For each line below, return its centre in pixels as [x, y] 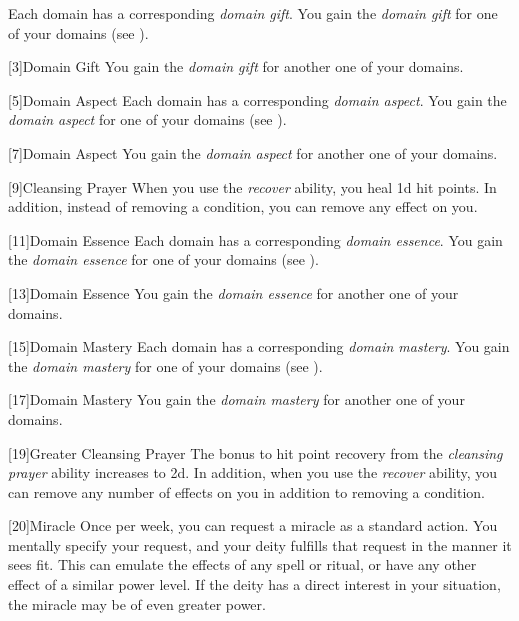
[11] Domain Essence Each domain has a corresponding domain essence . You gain [255, 239]
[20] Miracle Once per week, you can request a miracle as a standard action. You [253, 525]
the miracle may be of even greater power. [137, 603]
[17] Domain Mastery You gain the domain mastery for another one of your [236, 399]
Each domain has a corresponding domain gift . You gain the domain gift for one [253, 13]
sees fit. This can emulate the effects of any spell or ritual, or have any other [242, 564]
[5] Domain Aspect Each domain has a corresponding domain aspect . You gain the [257, 99]
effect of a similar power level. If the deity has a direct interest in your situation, [254, 584]
